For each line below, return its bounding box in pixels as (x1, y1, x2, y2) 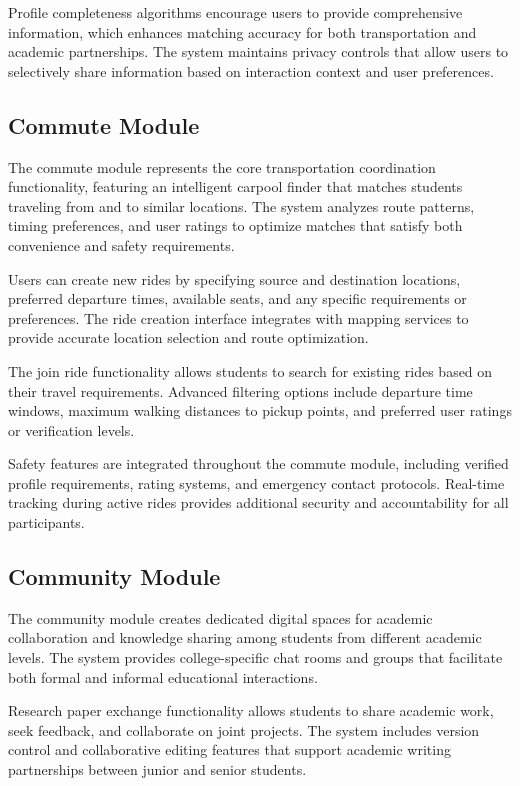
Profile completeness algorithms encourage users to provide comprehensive (8, 2, 463, 22)
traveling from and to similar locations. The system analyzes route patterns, (8, 195, 475, 216)
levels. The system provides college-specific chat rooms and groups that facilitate (8, 647, 503, 668)
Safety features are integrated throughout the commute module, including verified (8, 453, 509, 474)
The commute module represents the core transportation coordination (8, 156, 436, 177)
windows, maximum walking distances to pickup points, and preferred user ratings (8, 400, 512, 421)
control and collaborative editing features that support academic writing (8, 739, 451, 760)
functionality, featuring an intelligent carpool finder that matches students (8, 176, 463, 197)
